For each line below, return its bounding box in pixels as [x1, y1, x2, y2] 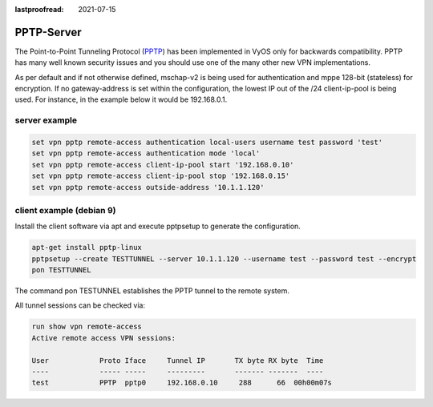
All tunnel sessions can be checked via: [14, 300, 146, 310]
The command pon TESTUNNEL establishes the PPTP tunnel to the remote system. [14, 286, 290, 296]
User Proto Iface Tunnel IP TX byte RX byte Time [31, 356, 324, 365]
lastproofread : [14, 5, 64, 14]
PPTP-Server [14, 25, 82, 39]
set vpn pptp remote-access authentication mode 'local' [31, 149, 261, 158]
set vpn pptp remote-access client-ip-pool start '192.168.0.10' [31, 160, 294, 169]
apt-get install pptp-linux [31, 243, 142, 252]
